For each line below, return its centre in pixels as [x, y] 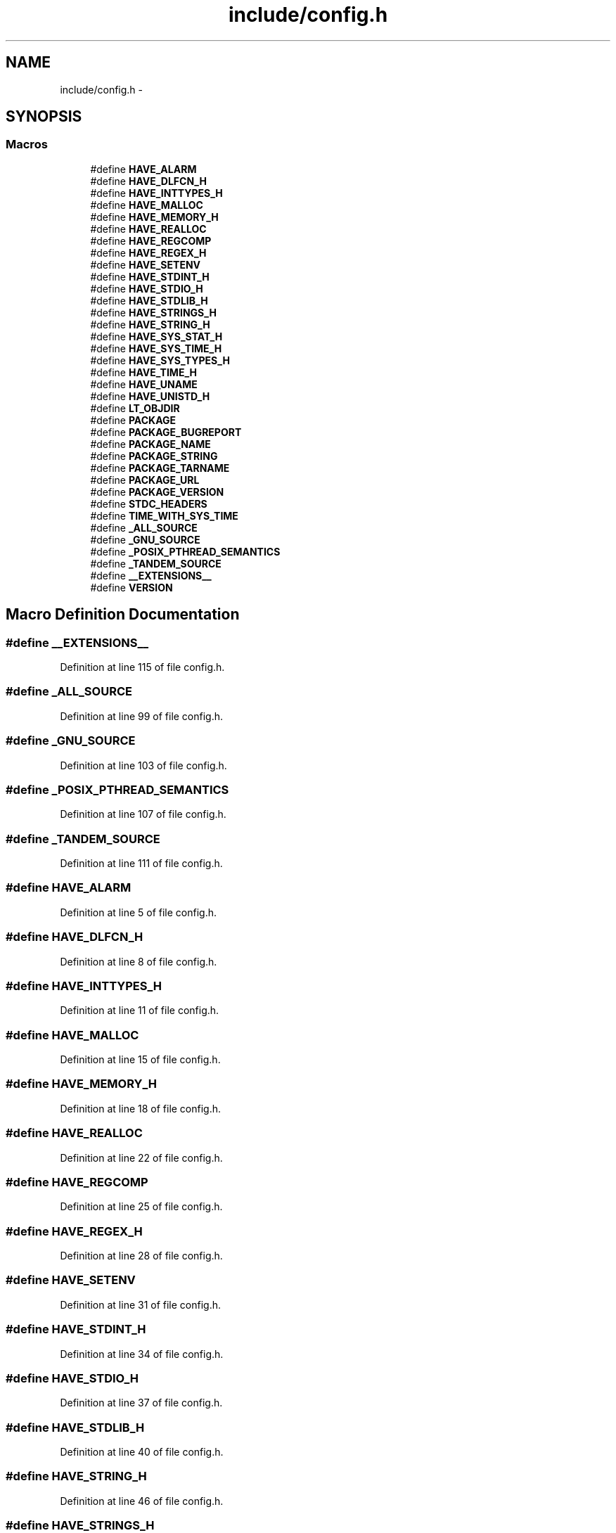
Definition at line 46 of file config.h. [142, 1501]
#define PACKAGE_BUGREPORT [166, 432]
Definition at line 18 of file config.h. [141, 1108]
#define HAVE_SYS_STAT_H [156, 336]
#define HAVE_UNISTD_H [150, 396]
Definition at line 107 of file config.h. [143, 814]
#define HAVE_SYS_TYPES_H [160, 360]
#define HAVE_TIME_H [143, 372]
